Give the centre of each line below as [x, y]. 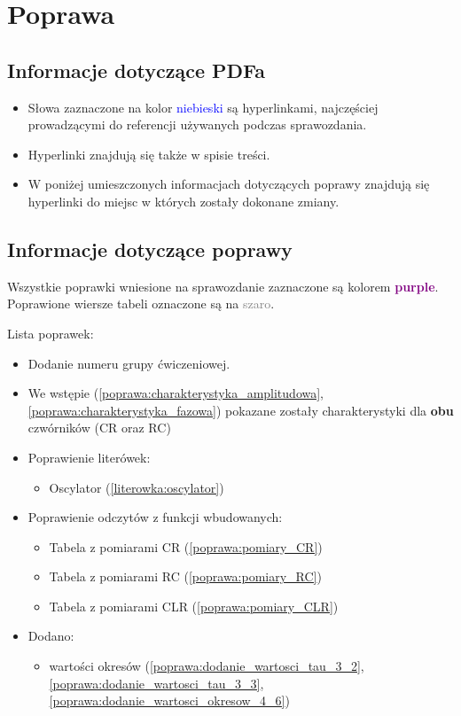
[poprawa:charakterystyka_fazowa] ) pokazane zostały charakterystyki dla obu [241, 410]
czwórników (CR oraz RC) [99, 428]
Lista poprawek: [51, 333]
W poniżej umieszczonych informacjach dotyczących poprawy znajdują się [229, 184]
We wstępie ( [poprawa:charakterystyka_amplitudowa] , [176, 393]
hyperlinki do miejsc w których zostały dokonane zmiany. [184, 201]
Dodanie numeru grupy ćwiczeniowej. [129, 363]
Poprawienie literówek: [89, 457]
